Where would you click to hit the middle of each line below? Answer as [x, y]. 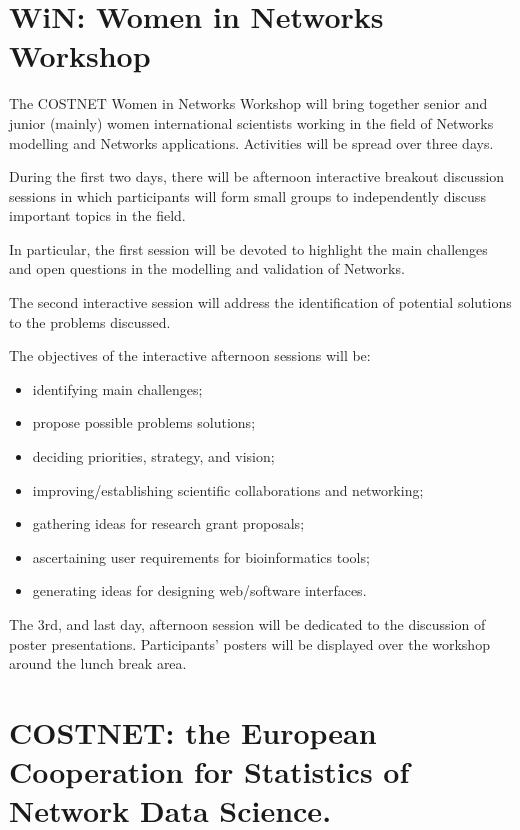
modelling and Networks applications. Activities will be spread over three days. [251, 142]
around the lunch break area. [98, 663]
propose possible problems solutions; [144, 422]
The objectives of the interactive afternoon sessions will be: [190, 355]
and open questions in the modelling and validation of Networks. [207, 268]
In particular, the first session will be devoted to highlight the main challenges [248, 248]
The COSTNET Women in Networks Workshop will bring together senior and [248, 103]
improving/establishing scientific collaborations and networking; [228, 489]
